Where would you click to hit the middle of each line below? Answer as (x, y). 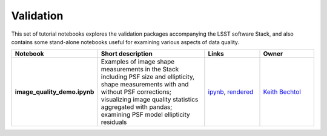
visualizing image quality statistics (150, 100)
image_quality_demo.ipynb (54, 92)
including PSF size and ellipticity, (148, 77)
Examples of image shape (138, 62)
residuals (114, 122)
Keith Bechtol (282, 92)
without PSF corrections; (136, 92)
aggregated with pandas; (137, 107)
